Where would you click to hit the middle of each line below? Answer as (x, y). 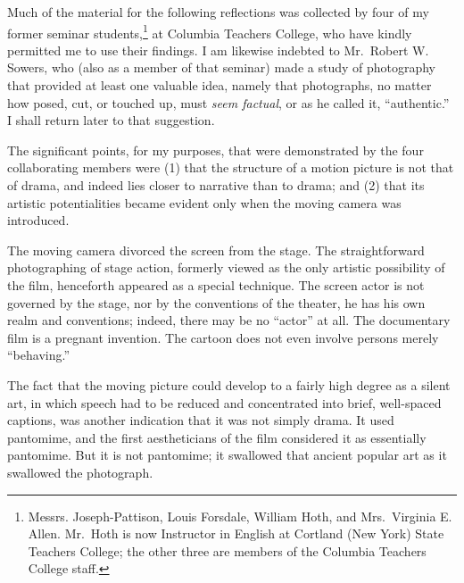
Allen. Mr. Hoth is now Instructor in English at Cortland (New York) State (236, 533)
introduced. (38, 220)
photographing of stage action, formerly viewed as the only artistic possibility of (226, 267)
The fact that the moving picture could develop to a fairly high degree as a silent (229, 384)
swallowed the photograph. (80, 472)
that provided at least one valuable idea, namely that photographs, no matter (220, 85)
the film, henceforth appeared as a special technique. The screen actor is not (216, 284)
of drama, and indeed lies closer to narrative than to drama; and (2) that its (216, 185)
